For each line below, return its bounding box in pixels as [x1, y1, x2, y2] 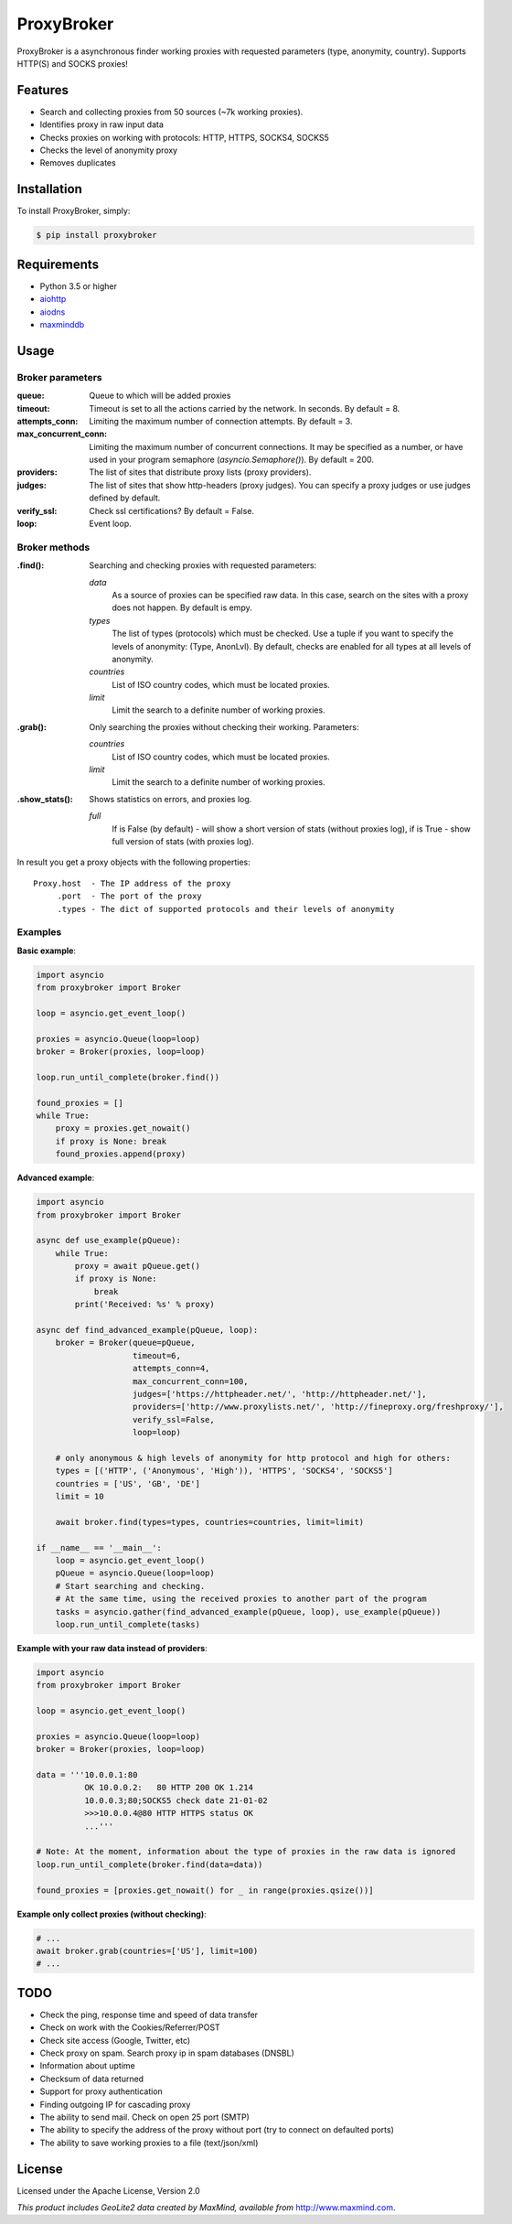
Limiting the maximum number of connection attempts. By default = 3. [89, 415, 353, 426]
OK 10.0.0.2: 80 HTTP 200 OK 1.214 [83, 1782, 253, 1793]
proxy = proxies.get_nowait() [55, 1123, 191, 1133]
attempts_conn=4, [133, 1363, 210, 1374]
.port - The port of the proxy [57, 891, 203, 901]
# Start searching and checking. [55, 1581, 206, 1591]
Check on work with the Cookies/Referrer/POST [39, 2022, 220, 2033]
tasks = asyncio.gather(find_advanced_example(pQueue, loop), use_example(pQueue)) [55, 1606, 442, 1617]
